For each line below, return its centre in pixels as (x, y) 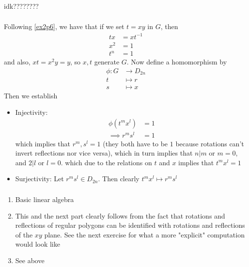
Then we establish (31, 96)
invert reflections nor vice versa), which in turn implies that (104, 153)
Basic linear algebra (45, 199)
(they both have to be (135, 143)
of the (24, 234)
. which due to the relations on (106, 162)
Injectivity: (31, 112)
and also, (17, 62)
